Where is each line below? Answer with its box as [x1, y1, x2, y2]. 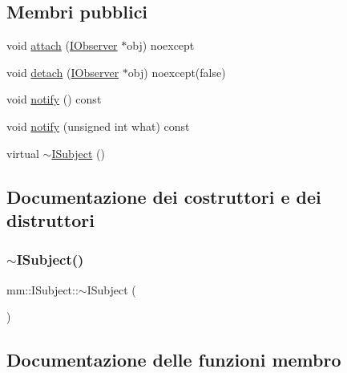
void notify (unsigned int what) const [6, 117, 190, 134]
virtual [6, 144, 39, 161]
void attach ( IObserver [6, 37, 118, 54]
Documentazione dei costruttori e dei [6, 184, 321, 209]
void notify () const [6, 91, 102, 107]
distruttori [6, 207, 95, 232]
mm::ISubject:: [6, 281, 79, 298]
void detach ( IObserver [6, 63, 119, 80]
